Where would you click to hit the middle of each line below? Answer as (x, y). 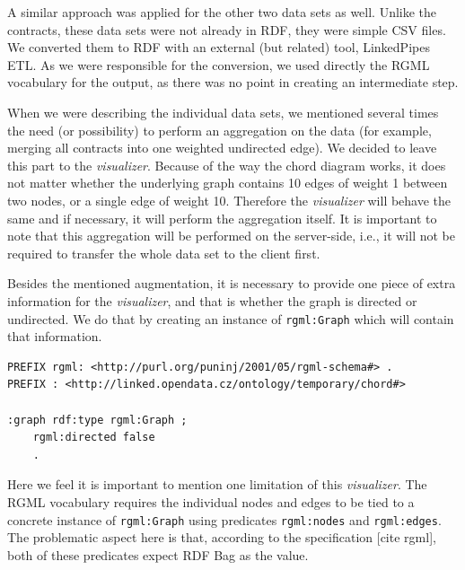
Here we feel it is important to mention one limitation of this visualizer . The (217, 484)
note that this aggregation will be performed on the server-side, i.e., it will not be (231, 236)
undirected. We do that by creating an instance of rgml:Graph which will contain (231, 318)
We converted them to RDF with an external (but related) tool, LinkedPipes (219, 47)
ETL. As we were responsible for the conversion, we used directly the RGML (219, 64)
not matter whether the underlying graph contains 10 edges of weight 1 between (228, 183)
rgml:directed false (94, 438)
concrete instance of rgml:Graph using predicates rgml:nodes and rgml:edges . (224, 519)
